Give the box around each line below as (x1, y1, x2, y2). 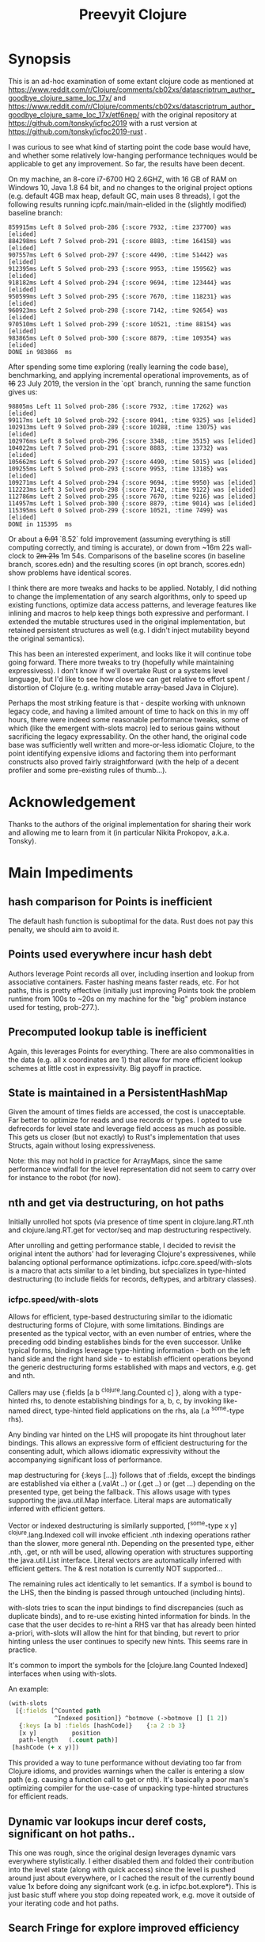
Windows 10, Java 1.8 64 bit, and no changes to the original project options (8, 182, 253, 192)
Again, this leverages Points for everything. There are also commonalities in (8, 1046, 255, 1056)
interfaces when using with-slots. (8, 1669, 117, 1678)
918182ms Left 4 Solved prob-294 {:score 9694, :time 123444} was (8, 279, 232, 287)
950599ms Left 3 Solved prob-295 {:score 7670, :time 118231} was (8, 292, 232, 300)
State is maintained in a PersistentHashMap (8, 1086, 228, 1099)
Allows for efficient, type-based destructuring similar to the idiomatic (8, 1312, 233, 1322)
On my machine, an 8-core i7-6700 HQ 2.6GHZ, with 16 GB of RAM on (8, 174, 237, 184)
